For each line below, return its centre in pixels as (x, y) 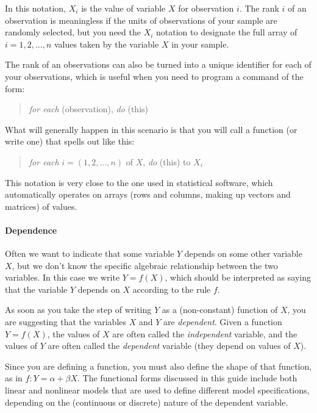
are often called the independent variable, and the (205, 333)
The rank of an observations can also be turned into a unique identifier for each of (158, 64)
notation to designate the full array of (227, 32)
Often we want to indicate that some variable (90, 253)
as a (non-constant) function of (220, 310)
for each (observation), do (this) (89, 109)
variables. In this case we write (62, 277)
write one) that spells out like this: (70, 141)
